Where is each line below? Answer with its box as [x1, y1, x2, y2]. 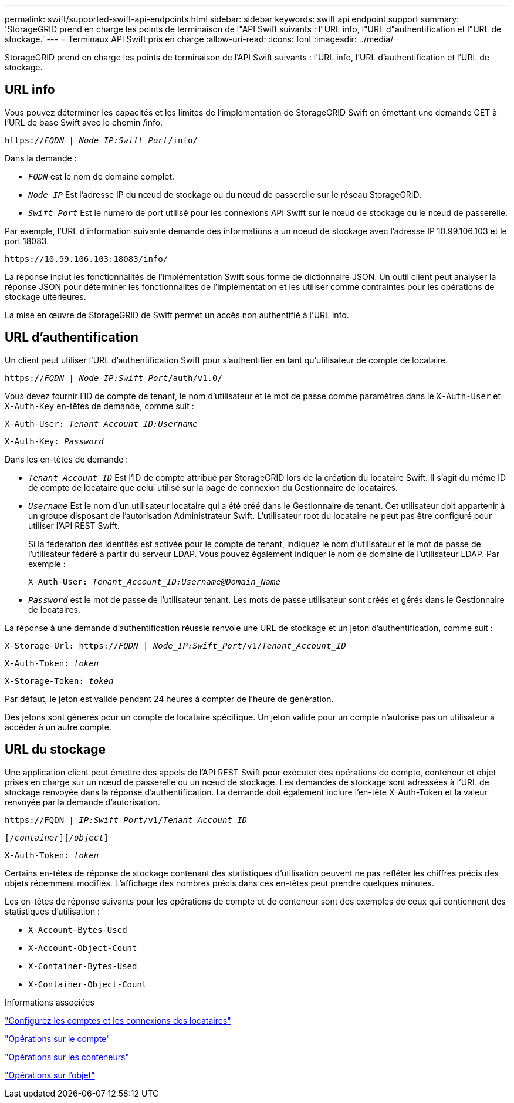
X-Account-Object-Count [28, 943, 137, 953]
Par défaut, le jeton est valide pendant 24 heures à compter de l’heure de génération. [5, 693, 334, 704]
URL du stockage [5, 742, 106, 757]
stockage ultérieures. [5, 291, 86, 302]
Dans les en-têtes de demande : [5, 454, 128, 464]
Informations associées [5, 997, 94, 1007]
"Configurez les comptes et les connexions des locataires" [5, 1015, 231, 1026]
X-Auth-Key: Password [5, 436, 104, 446]
